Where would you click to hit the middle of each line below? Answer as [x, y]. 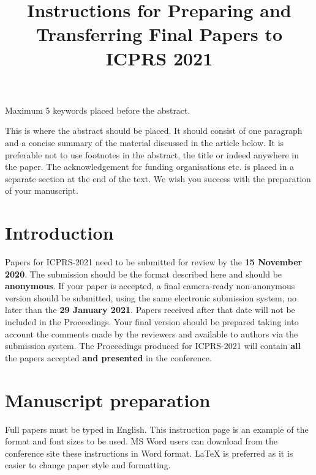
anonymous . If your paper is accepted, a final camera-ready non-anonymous [150, 286]
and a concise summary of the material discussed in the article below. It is [145, 142]
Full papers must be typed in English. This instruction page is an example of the [157, 429]
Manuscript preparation [108, 400]
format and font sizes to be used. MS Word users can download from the [141, 441]
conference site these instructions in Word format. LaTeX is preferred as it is [149, 453]
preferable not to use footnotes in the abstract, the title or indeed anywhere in [152, 154]
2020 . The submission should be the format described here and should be [144, 274]
